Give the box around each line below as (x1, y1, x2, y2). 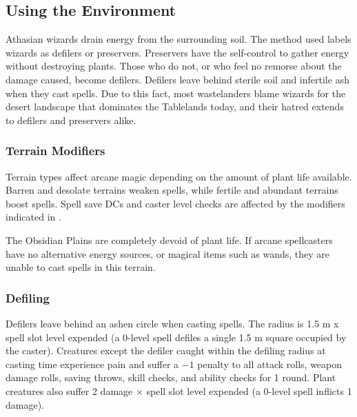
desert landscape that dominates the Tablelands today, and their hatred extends (6, 99, 344, 114)
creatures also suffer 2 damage (6, 383, 133, 398)
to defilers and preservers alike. (6, 112, 136, 127)
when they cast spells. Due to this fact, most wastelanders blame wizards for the (6, 85, 346, 100)
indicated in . (6, 210, 61, 224)
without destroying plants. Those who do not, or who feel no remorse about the (6, 59, 342, 73)
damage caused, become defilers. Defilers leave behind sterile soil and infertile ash (6, 72, 349, 86)
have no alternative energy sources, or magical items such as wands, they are (6, 246, 329, 261)
